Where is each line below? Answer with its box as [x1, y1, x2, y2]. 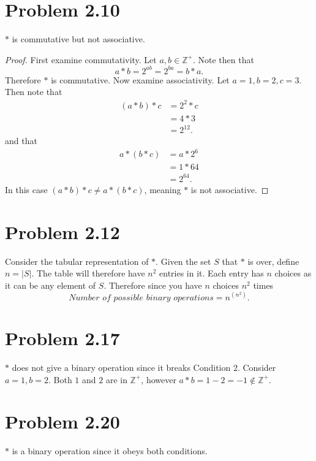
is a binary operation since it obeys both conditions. [12, 444, 208, 457]
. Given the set [156, 254, 211, 267]
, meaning [144, 183, 181, 196]
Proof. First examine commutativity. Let [5, 53, 157, 66]
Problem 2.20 [5, 409, 120, 434]
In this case [5, 183, 48, 196]
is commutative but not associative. [12, 32, 145, 45]
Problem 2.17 [5, 325, 120, 350]
